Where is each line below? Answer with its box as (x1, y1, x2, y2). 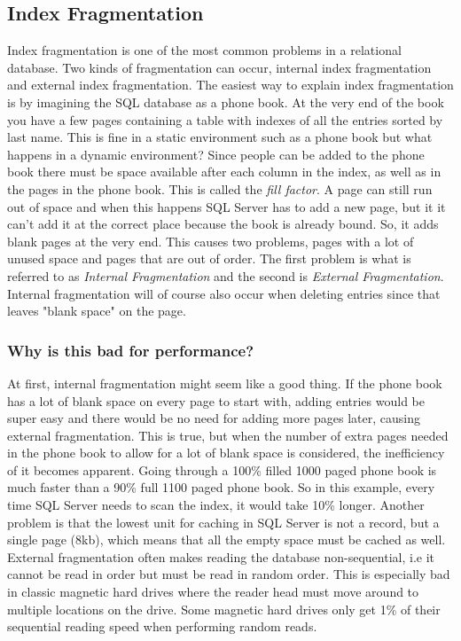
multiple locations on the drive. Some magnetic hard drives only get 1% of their (7, 599, 441, 618)
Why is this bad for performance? (7, 339, 254, 361)
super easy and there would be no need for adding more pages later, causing (7, 409, 421, 427)
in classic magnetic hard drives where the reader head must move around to (7, 582, 419, 601)
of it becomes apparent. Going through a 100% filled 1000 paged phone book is (7, 460, 437, 479)
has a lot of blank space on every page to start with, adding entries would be (7, 391, 425, 410)
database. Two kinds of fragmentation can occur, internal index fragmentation (7, 58, 432, 76)
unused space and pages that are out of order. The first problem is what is (7, 249, 411, 268)
